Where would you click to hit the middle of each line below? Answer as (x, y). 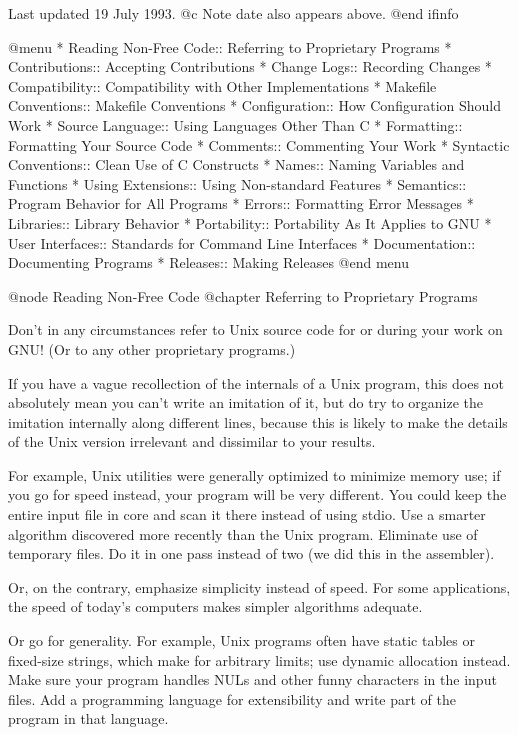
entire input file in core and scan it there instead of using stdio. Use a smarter (247, 514)
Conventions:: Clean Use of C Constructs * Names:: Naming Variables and (236, 164)
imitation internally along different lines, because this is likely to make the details (258, 421)
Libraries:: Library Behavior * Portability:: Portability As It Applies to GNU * (250, 222)
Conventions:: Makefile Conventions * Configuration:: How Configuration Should (255, 105)
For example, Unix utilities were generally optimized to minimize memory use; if (254, 474)
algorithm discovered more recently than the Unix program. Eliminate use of (243, 533)
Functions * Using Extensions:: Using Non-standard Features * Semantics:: (237, 183)
